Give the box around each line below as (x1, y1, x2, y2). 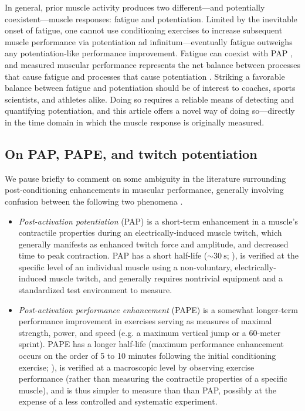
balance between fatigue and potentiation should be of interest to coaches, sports (5, 81, 296, 94)
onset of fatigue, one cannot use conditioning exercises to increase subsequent (5, 24, 283, 36)
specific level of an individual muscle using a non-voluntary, (18, 260, 232, 273)
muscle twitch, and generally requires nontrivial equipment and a (49, 272, 283, 284)
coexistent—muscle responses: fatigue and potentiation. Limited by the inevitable (5, 12, 297, 25)
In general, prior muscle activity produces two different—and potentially (5, 1, 265, 13)
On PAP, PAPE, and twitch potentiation (5, 144, 257, 162)
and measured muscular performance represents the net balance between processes (5, 58, 300, 70)
